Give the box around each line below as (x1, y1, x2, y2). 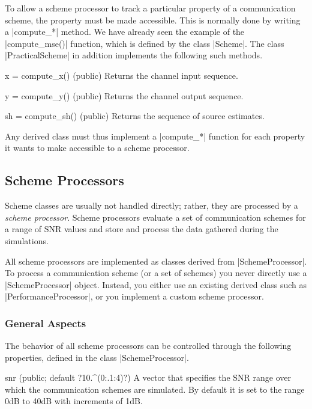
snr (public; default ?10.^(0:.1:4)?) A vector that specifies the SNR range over (5, 371, 291, 384)
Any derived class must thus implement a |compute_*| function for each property (5, 129, 305, 142)
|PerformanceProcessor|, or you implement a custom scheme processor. (5, 290, 264, 303)
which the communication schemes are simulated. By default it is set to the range (5, 383, 305, 395)
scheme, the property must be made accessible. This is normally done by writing (5, 13, 301, 26)
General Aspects (5, 315, 86, 330)
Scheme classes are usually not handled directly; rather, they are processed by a (5, 199, 298, 212)
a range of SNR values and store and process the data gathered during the (5, 223, 278, 235)
